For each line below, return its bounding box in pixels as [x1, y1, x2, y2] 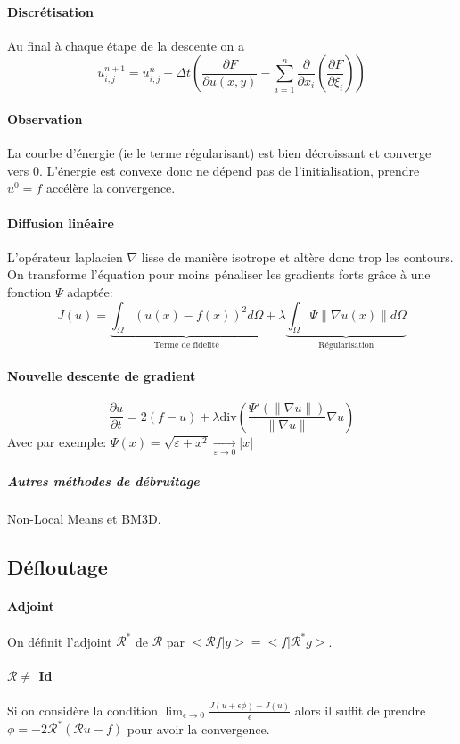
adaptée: [67, 282, 113, 301]
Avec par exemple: [7, 432, 107, 451]
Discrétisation [7, 2, 94, 21]
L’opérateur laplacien [7, 247, 123, 266]
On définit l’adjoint [7, 632, 112, 650]
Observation [7, 109, 83, 128]
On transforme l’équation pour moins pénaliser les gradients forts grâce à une [7, 265, 431, 284]
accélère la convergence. [45, 178, 176, 197]
